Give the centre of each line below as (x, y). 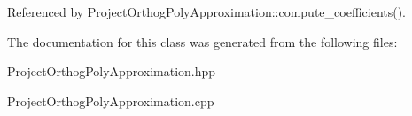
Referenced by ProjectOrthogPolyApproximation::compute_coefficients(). (207, 12)
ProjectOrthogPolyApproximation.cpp (111, 101)
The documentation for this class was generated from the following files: (202, 41)
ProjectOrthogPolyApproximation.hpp (112, 71)
